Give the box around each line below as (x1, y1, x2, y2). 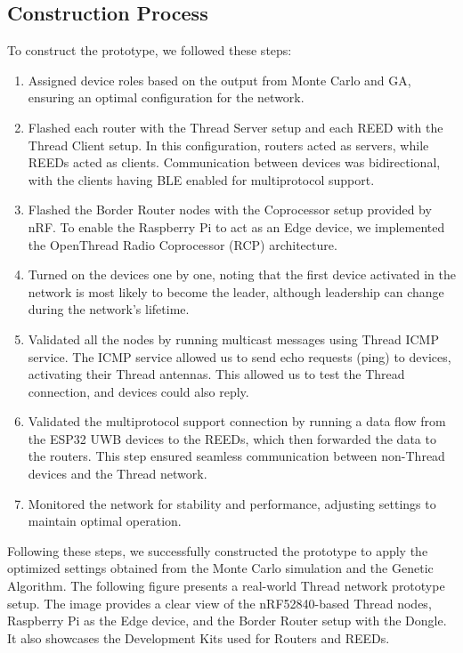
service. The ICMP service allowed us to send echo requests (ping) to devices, (28, 347, 451, 366)
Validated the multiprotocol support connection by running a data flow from (28, 412, 446, 431)
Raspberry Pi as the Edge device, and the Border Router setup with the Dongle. (7, 611, 447, 630)
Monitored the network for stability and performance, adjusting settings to (28, 494, 436, 512)
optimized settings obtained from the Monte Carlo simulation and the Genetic (7, 559, 434, 577)
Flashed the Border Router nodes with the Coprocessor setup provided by (28, 200, 432, 219)
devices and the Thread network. (28, 464, 207, 483)
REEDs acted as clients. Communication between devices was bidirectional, (28, 153, 441, 172)
